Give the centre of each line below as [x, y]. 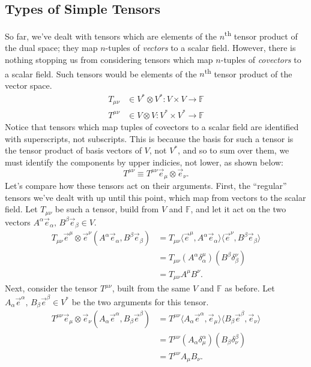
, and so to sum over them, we [234, 150]
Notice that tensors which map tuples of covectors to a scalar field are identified [152, 127]
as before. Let [250, 288]
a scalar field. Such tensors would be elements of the [101, 73]
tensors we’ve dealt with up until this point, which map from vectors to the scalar [155, 197]
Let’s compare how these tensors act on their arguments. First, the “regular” [146, 186]
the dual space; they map [51, 48]
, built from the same [151, 288]
